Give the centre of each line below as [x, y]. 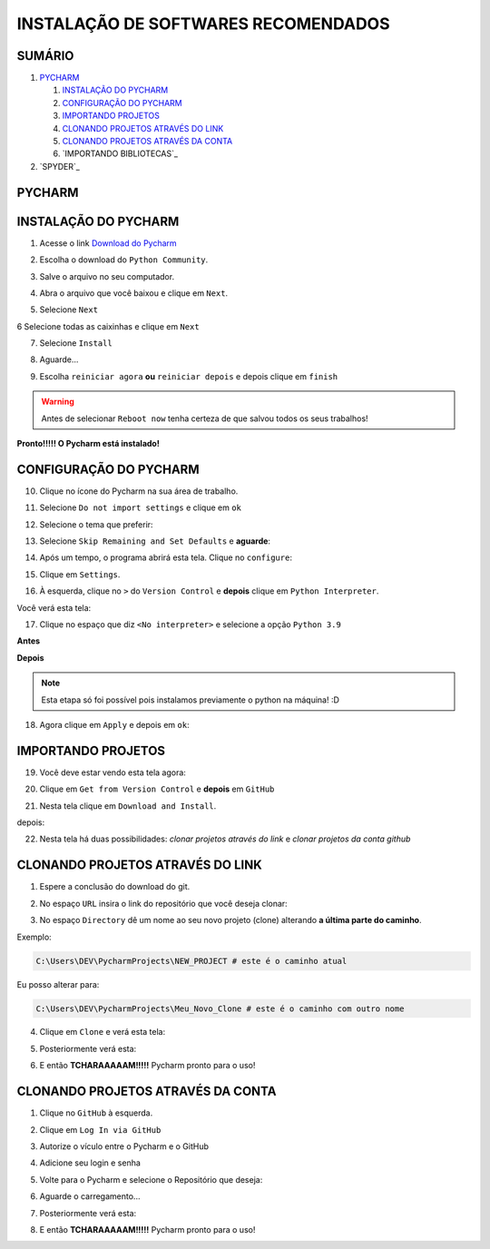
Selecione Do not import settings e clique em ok [141, 507]
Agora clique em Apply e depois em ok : [114, 725]
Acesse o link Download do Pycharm [108, 243]
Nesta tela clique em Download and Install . [128, 806]
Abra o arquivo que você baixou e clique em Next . [134, 293]
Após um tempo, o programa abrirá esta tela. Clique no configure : [166, 557]
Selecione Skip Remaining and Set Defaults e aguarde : [155, 541]
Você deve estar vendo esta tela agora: [113, 772]
